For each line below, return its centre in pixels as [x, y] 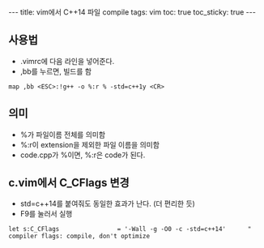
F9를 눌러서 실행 [46, 214]
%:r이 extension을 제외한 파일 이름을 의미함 [90, 144]
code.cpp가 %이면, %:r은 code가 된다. [83, 155]
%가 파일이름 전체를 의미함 [63, 135]
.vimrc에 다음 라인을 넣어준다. [67, 61]
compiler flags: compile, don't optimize [79, 237]
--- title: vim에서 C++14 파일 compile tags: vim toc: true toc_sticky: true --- [132, 12]
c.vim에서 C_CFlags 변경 [69, 183]
